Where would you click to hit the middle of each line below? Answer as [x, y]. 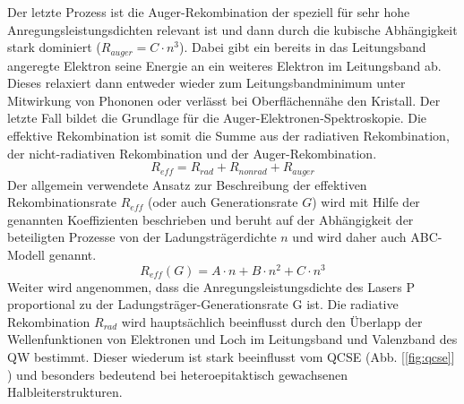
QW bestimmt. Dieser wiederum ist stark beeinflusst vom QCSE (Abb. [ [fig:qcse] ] [231, 357]
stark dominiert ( [54, 47]
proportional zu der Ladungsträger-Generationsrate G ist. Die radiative [203, 304]
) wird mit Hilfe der [366, 202]
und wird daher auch [349, 237]
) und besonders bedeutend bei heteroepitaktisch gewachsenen [177, 374]
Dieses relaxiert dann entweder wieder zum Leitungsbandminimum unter [206, 83]
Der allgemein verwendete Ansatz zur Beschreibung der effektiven [187, 184]
